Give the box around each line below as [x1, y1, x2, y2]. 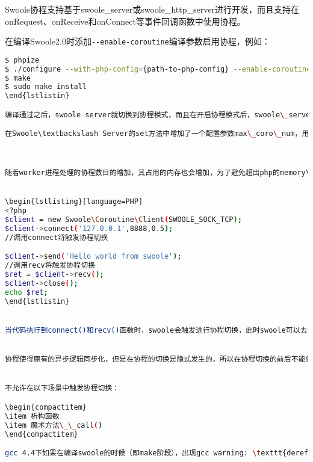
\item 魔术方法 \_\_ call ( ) [5, 420, 103, 430]
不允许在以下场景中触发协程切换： [5, 384, 120, 393]
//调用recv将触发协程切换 [5, 261, 95, 270]
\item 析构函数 [5, 411, 60, 420]
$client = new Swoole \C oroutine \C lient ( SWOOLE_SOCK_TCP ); [5, 215, 242, 224]
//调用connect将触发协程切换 [5, 233, 108, 242]
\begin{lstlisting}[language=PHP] [5, 197, 143, 206]
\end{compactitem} [5, 430, 78, 439]
